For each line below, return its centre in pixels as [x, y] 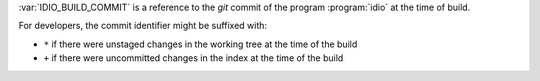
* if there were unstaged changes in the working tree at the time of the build [200, 44]
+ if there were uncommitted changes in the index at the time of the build [193, 58]
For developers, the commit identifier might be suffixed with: [143, 26]
